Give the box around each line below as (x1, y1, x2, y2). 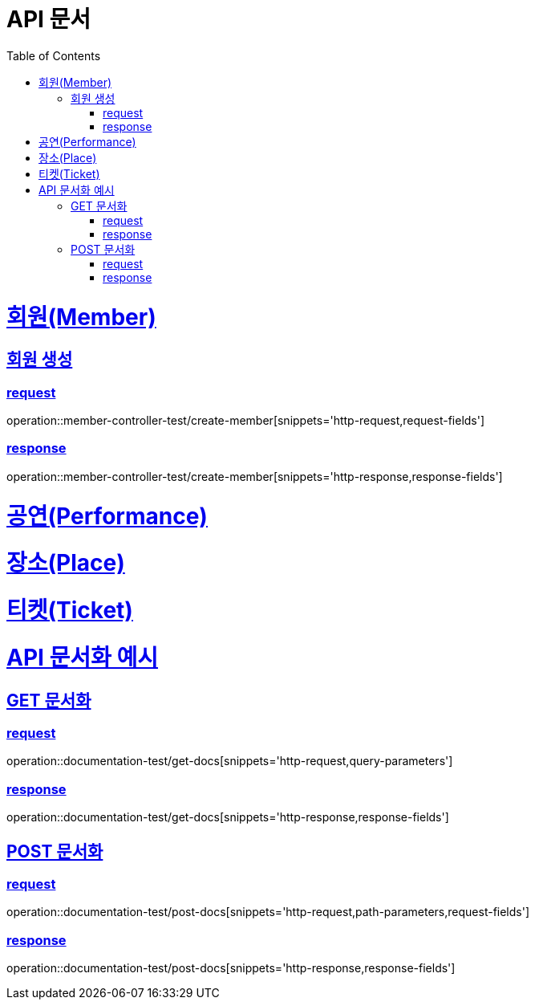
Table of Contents (6, 48, 101, 63)
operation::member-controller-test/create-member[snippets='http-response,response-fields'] (6, 469, 503, 483)
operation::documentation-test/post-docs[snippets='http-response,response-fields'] (6, 961, 456, 975)
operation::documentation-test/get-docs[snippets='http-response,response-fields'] (6, 810, 449, 825)
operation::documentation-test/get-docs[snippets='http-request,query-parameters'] (6, 754, 453, 768)
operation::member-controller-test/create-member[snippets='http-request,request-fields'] (6, 413, 485, 428)
